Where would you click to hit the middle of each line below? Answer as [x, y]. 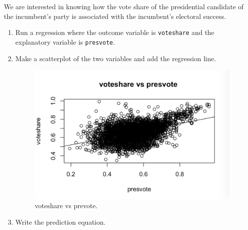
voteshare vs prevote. [66, 205]
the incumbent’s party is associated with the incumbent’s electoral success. [115, 16]
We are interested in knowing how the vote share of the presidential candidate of [124, 6]
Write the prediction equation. [60, 222]
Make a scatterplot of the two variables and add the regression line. [116, 58]
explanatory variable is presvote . [65, 41]
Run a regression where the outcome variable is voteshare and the [115, 32]
